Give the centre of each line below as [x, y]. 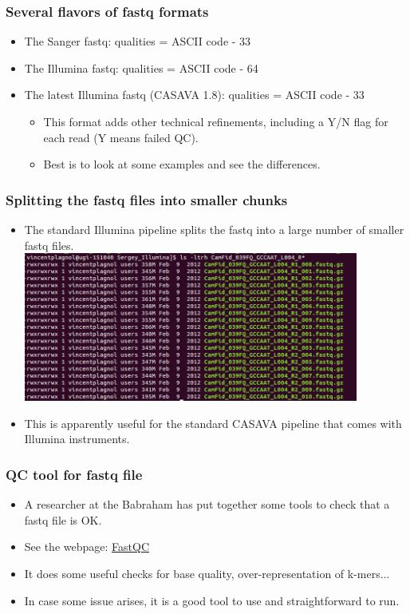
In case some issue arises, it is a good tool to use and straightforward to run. [212, 600]
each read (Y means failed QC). [121, 137]
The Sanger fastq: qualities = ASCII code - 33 [138, 41]
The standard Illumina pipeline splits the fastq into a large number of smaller [214, 229]
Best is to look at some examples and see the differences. [182, 164]
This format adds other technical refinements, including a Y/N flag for [216, 121]
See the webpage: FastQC [87, 547]
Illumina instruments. [77, 439]
